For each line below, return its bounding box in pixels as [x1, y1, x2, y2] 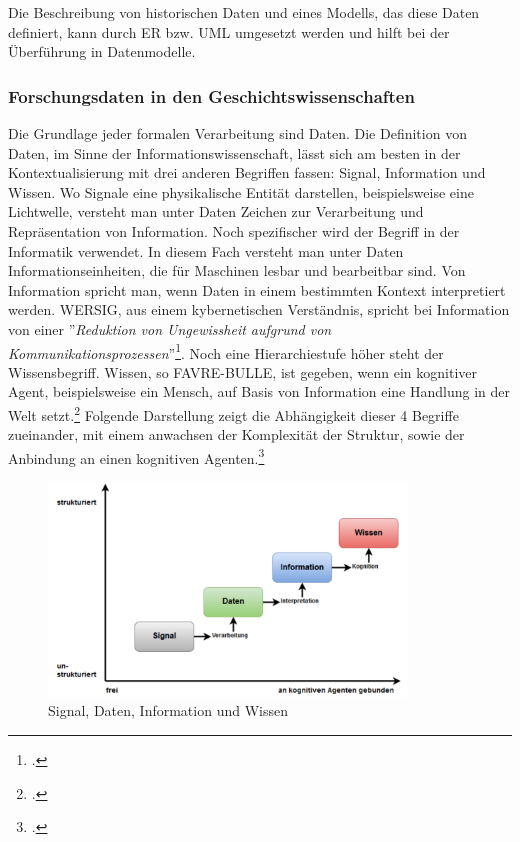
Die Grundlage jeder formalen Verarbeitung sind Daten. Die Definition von [8, 123, 467, 143]
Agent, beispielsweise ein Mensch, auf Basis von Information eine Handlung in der [8, 381, 511, 402]
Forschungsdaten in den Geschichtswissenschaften [8, 83, 415, 108]
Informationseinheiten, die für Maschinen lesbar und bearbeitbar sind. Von [8, 260, 466, 281]
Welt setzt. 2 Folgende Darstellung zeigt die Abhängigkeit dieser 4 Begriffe [8, 401, 459, 425]
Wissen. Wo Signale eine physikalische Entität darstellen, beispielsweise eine [8, 181, 474, 202]
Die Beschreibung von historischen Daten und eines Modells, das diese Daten [8, 2, 480, 22]
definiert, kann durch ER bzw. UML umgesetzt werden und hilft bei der [8, 21, 450, 42]
